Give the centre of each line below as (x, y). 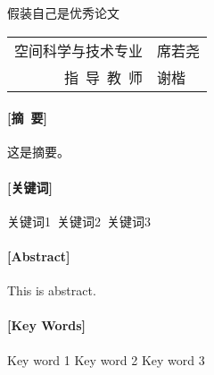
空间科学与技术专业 (79, 50)
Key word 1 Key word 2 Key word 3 (106, 359)
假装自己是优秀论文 (63, 13)
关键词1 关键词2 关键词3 (79, 221)
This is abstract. (52, 290)
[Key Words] (47, 325)
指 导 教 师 (104, 77)
